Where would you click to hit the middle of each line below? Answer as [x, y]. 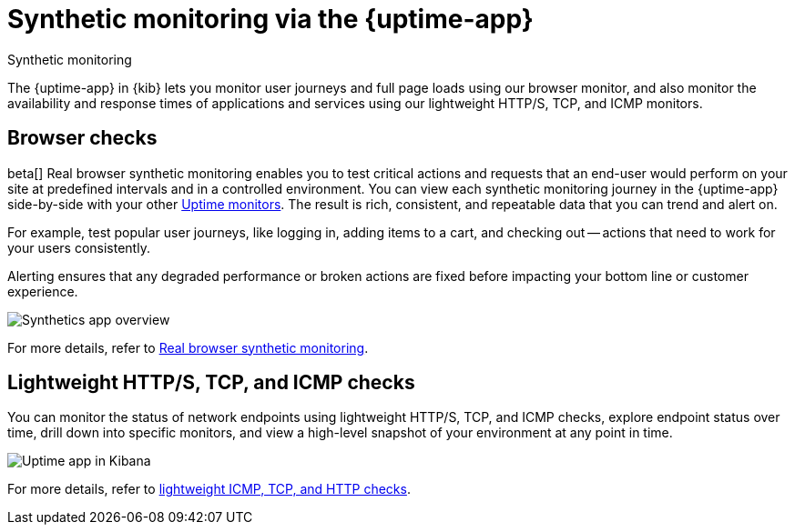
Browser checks [82, 138]
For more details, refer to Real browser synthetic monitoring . [188, 347]
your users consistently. [79, 247]
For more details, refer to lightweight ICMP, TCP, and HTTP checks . [209, 489]
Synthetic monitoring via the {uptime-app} [270, 19]
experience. [43, 291]
